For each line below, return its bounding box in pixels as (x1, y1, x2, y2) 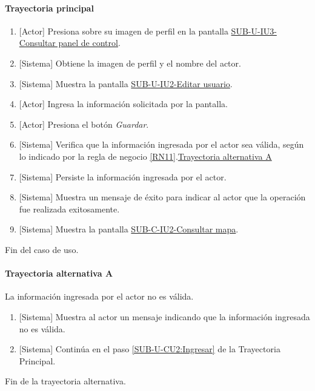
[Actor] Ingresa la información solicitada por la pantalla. (19, 97, 228, 110)
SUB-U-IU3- (231, 24, 277, 37)
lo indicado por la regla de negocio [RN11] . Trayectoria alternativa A (19, 149, 272, 162)
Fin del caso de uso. (5, 243, 79, 255)
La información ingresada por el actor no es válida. (5, 290, 194, 303)
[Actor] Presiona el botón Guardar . (19, 117, 149, 130)
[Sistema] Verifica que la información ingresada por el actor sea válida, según (19, 138, 304, 151)
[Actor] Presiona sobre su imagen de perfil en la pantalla (19, 24, 228, 37)
